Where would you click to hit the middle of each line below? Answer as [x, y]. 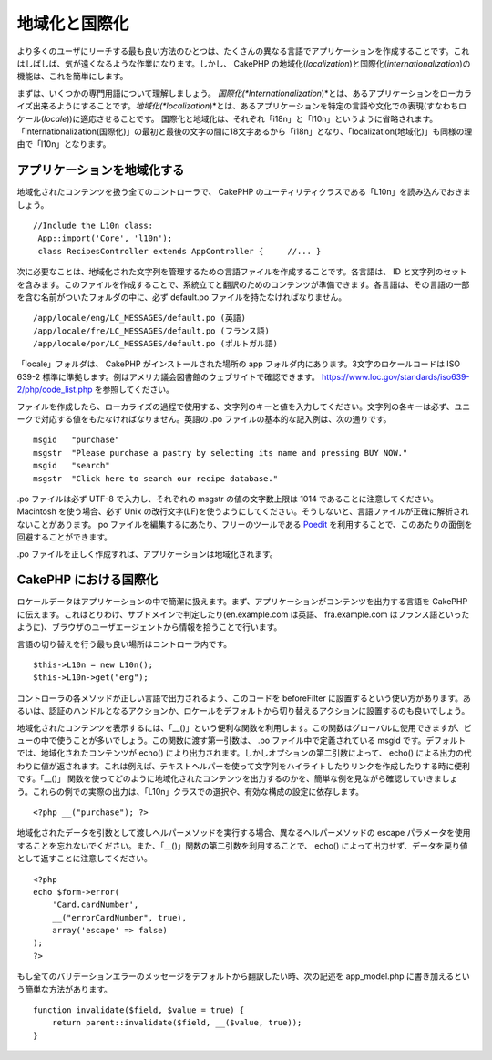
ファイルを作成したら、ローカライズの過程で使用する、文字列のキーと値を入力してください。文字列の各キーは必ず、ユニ [244, 407]
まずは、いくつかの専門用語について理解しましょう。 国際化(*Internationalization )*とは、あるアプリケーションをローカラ [245, 93]
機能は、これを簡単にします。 [72, 77]
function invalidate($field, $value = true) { [139, 1010]
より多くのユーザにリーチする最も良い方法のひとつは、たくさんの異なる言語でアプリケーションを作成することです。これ [243, 51]
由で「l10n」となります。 [64, 144]
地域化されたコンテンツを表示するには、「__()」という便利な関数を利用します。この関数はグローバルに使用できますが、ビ [245, 727]
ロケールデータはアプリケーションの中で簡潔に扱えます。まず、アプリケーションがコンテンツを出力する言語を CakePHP [242, 602]
